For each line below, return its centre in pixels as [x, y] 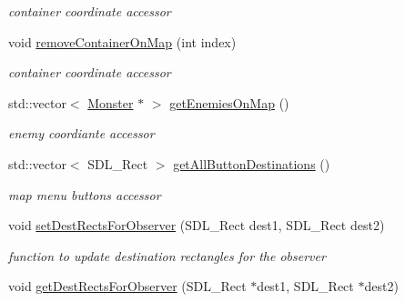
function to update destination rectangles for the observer [167, 255]
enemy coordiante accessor [81, 133]
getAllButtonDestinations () [252, 163]
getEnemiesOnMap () [229, 102]
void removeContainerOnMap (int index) [122, 41]
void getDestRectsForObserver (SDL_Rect [127, 286]
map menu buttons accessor [85, 194]
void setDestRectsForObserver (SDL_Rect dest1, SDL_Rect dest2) [197, 225]
